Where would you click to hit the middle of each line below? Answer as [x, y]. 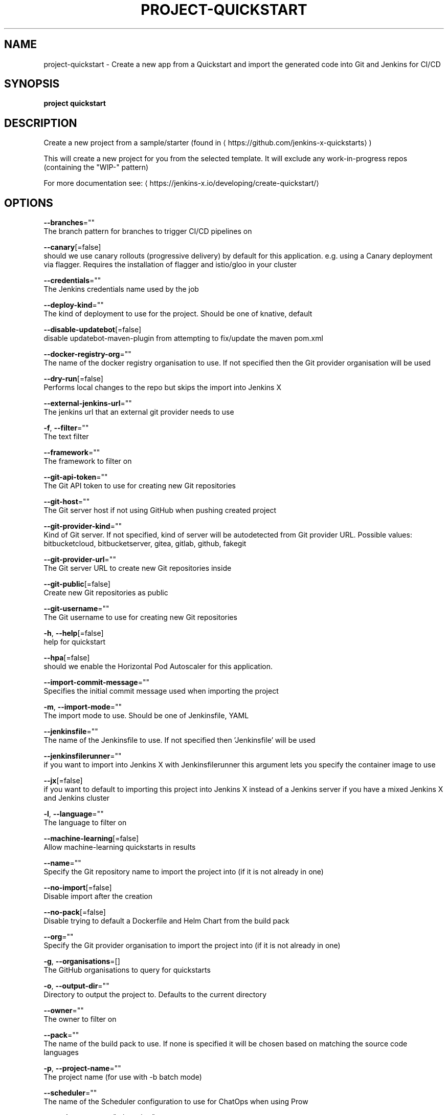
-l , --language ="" [74, 814]
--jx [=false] [63, 781]
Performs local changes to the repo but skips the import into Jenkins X [162, 388]
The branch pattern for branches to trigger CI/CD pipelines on [148, 231]
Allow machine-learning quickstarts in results [120, 847]
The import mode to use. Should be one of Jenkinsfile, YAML [146, 716]
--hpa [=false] [67, 658]
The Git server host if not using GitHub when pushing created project [160, 510]
